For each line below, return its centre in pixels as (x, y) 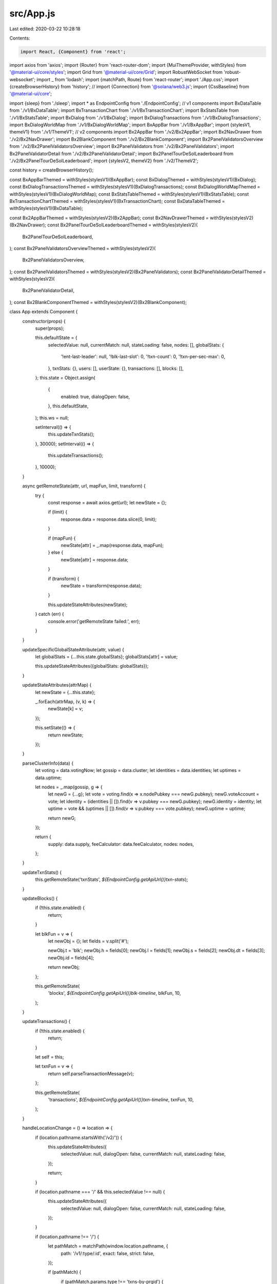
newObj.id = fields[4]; (71, 957)
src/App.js (32, 13)
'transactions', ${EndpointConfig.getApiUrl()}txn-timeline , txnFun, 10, (121, 1100)
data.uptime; (48, 778)
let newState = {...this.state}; (65, 692)
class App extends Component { (44, 312)
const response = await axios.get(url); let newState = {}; (107, 503)
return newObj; (64, 967)
